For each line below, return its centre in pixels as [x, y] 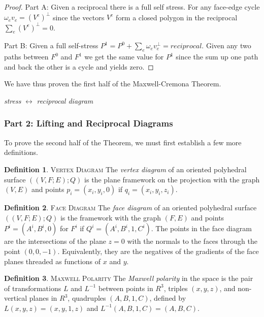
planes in [43, 298]
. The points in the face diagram [201, 228]
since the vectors [78, 17]
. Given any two [226, 45]
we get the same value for [124, 57]
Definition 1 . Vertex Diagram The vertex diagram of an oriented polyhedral [125, 169]
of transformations [33, 288]
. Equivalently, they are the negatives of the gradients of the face [158, 251]
